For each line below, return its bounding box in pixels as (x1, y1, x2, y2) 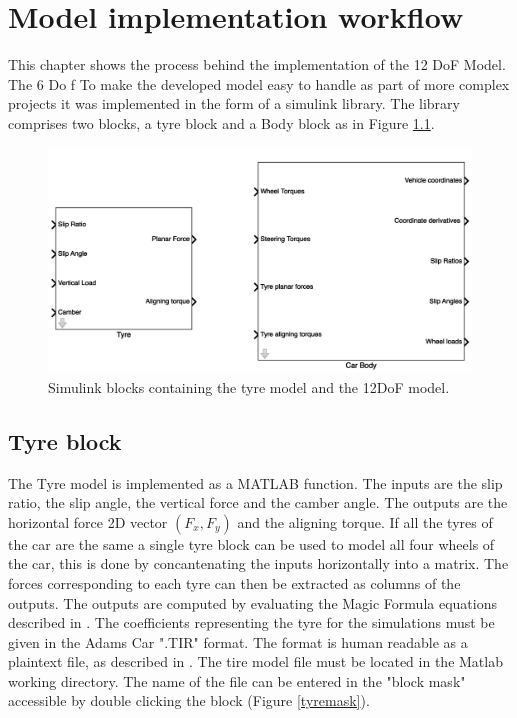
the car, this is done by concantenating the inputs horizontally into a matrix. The (8, 553, 509, 574)
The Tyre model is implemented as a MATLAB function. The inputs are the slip (8, 472, 503, 493)
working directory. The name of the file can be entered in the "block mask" (8, 670, 466, 691)
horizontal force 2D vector (8, 511, 168, 532)
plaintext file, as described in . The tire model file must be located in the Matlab (8, 651, 503, 672)
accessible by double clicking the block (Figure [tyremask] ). (8, 690, 370, 711)
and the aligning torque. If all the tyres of (237, 511, 493, 532)
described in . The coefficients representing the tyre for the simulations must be (8, 612, 495, 633)
